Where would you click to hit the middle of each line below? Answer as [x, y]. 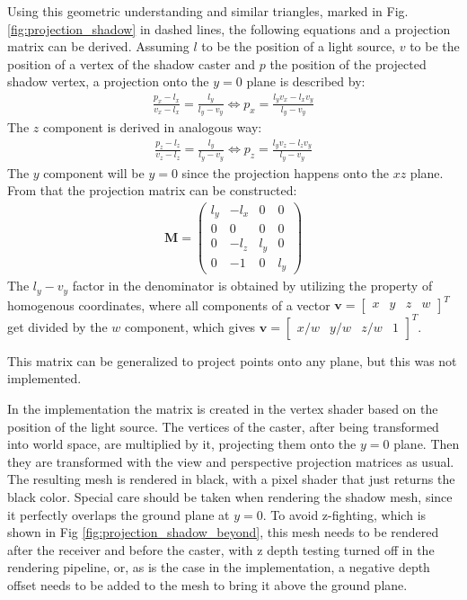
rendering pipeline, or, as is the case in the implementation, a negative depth [219, 567]
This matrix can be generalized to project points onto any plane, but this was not [232, 360]
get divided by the [57, 326]
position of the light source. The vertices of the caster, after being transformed [223, 426]
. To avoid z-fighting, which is [344, 514]
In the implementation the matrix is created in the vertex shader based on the [223, 408]
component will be [94, 172]
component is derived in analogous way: [152, 126]
